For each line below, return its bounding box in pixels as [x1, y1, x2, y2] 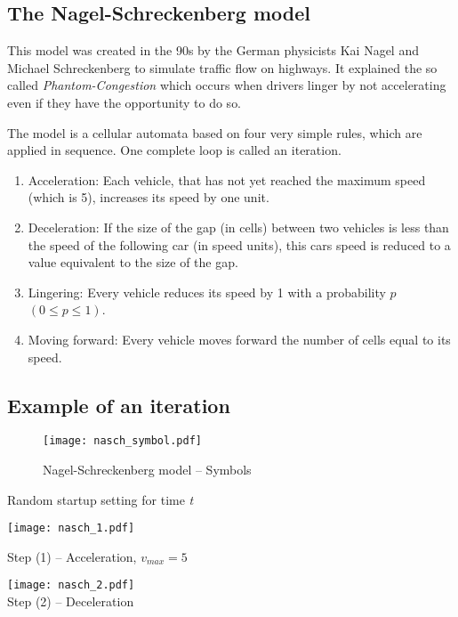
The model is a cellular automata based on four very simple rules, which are [7, 123, 422, 142]
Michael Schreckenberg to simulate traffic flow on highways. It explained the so [7, 58, 438, 77]
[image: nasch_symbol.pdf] [43, 434, 202, 448]
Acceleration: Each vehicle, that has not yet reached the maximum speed [28, 170, 426, 189]
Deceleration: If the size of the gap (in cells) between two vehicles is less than [28, 217, 449, 236]
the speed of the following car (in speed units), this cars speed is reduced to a [28, 235, 451, 254]
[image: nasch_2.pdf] [7, 579, 135, 592]
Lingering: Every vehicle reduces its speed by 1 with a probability [28, 282, 386, 301]
